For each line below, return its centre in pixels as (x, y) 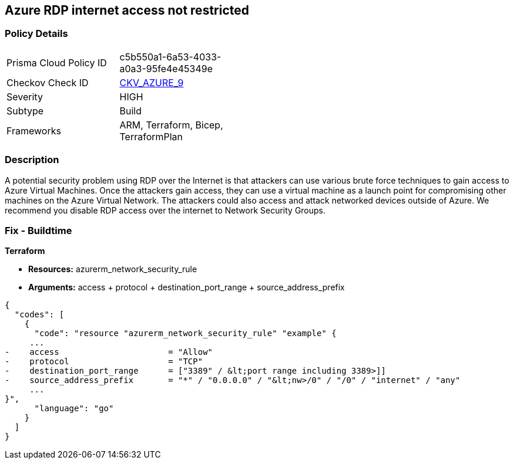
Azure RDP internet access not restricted (127, 10)
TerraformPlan (151, 136)
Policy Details (36, 34)
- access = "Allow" (109, 352)
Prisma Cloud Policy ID (57, 62)
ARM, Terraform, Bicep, (171, 125)
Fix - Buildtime (38, 230)
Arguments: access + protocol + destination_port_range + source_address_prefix (187, 287)
